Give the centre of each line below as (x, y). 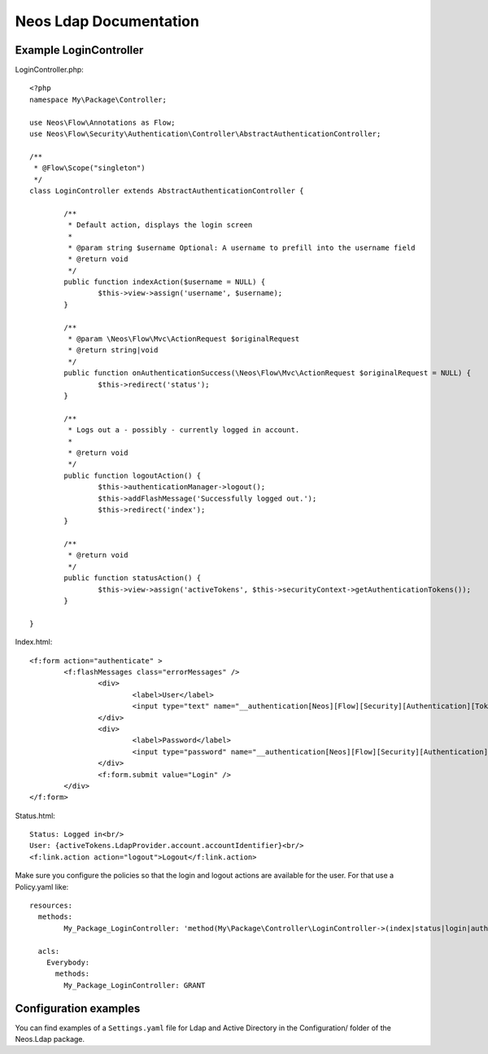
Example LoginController (79, 50)
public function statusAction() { (133, 578)
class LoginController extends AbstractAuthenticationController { (167, 190)
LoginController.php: (50, 70)
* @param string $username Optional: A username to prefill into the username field (242, 247)
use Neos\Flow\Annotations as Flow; (102, 122)
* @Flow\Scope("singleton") (89, 168)
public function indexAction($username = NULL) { (165, 282)
